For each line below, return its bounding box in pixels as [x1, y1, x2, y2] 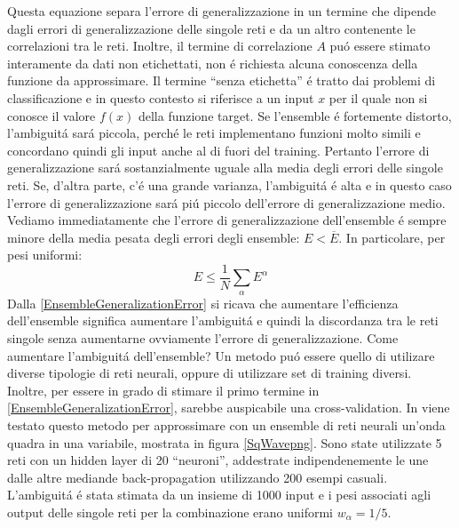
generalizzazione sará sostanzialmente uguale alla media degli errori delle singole [7, 158, 443, 177]
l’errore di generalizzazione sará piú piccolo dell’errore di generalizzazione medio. [7, 193, 446, 212]
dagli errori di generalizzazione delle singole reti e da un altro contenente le [7, 19, 415, 37]
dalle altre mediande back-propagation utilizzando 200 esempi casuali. [7, 468, 388, 486]
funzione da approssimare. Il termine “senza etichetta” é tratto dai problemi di [7, 71, 436, 90]
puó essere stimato [329, 36, 431, 55]
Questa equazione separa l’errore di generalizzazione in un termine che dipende [7, 2, 436, 20]
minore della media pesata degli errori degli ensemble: [7, 228, 300, 246]
